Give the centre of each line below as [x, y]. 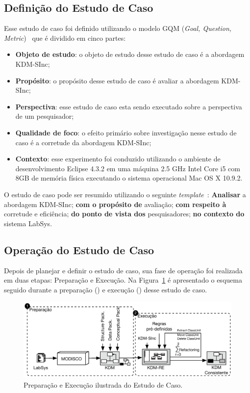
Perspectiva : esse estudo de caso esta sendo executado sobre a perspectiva [129, 106]
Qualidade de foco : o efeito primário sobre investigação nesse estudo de [126, 132]
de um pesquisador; [45, 116]
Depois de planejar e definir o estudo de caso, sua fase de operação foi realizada [123, 270]
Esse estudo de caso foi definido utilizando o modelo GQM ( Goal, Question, [118, 28]
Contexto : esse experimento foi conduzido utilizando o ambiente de [118, 159]
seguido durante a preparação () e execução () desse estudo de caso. [106, 289]
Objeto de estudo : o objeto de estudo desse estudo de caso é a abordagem [130, 54]
